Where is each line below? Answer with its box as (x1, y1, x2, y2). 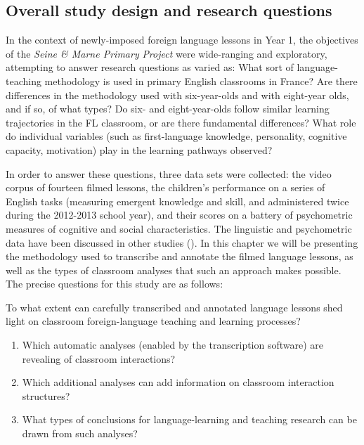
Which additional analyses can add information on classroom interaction (22, 375, 334, 389)
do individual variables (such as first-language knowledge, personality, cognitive (6, 129, 347, 143)
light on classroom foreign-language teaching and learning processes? (6, 314, 301, 328)
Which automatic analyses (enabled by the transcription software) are (22, 337, 324, 352)
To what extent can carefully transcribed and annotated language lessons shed (6, 299, 343, 314)
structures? (22, 388, 70, 403)
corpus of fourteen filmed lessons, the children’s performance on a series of (6, 180, 325, 195)
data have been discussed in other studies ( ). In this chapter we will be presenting (6, 235, 358, 250)
